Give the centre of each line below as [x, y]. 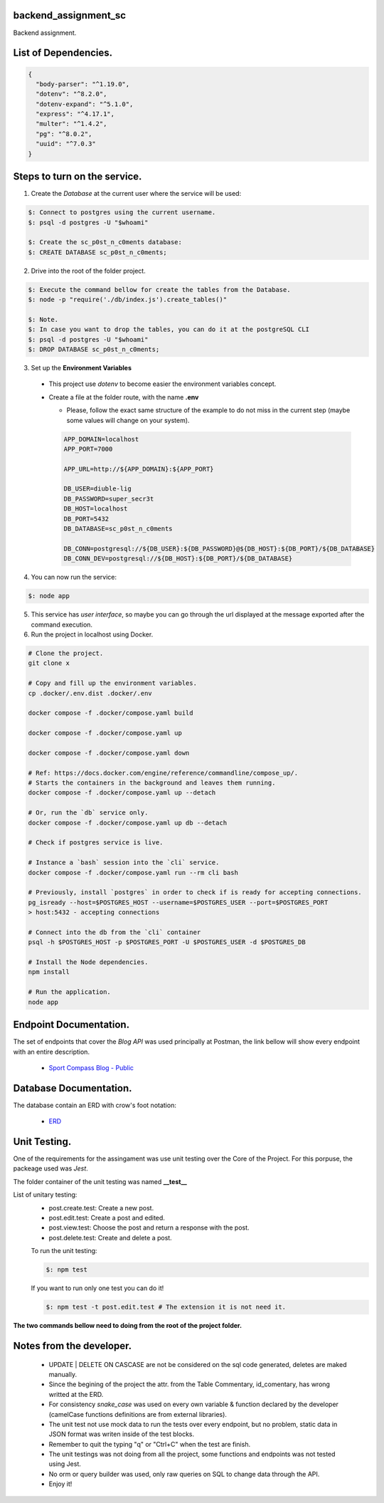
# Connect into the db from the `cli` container [114, 932]
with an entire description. [52, 1052]
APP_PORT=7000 [88, 449]
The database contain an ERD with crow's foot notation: [95, 1105]
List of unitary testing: [45, 1195]
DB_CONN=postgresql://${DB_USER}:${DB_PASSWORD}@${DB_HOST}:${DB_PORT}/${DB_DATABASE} [219, 549]
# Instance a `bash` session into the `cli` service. [124, 863]
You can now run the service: [74, 577]
